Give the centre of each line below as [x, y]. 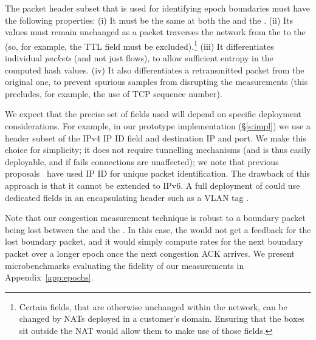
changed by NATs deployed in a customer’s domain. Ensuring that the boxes [162, 318]
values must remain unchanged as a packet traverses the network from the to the [155, 32]
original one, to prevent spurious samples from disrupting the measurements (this [156, 82]
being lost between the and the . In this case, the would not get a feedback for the [158, 229]
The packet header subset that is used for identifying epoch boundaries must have [157, 8]
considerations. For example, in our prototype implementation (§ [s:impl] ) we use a [158, 126]
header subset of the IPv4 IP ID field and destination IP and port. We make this [156, 138]
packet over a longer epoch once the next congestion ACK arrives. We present [150, 253]
